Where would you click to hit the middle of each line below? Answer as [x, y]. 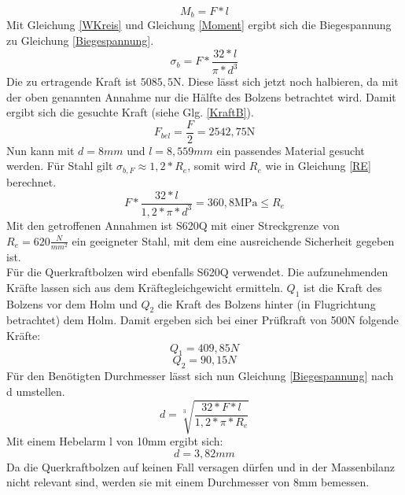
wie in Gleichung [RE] [318, 166]
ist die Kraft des [343, 287]
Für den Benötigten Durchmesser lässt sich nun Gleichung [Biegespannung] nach [200, 376]
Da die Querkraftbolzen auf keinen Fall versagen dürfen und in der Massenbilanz [201, 466]
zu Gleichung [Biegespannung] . [80, 41]
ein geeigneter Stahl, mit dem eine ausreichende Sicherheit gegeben [233, 240]
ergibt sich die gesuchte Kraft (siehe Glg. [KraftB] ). [130, 112]
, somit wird [217, 166]
